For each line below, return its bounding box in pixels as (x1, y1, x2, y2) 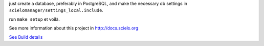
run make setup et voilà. (9, 16, 60, 22)
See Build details (9, 34, 43, 40)
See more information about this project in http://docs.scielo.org (9, 25, 139, 31)
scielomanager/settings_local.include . (9, 7, 104, 13)
